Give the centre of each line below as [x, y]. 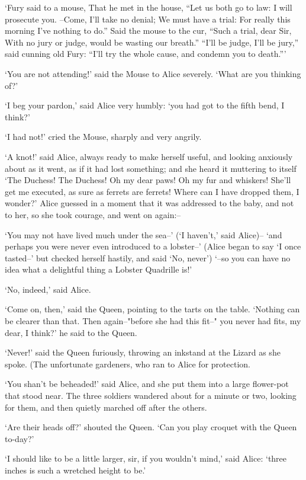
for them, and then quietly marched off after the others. [106, 407]
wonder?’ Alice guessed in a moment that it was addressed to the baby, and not [149, 203]
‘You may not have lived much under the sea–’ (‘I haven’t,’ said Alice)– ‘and [144, 234]
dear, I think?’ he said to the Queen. [71, 332]
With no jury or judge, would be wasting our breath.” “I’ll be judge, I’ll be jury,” [152, 42]
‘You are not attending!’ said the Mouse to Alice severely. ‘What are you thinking [153, 73]
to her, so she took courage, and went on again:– [93, 214]
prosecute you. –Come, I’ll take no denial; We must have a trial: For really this [148, 19]
